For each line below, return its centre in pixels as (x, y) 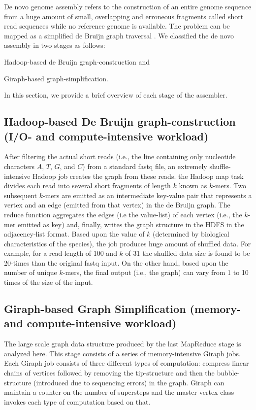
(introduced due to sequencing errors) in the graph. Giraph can (129, 382)
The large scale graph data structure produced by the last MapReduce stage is (123, 344)
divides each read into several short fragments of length (87, 186)
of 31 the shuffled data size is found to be (188, 253)
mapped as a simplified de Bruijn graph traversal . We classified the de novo (119, 35)
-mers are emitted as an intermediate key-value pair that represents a (147, 195)
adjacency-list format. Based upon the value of (74, 234)
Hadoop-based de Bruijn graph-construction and (77, 61)
